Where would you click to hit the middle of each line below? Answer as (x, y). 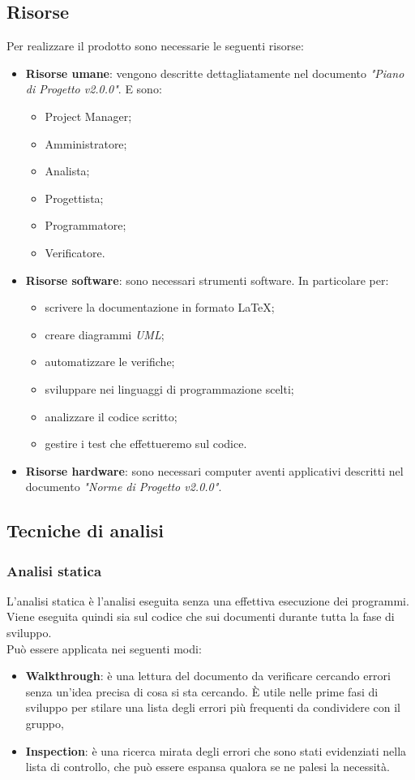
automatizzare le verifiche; (110, 362)
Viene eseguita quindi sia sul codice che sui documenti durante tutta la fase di (201, 616)
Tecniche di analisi (85, 530)
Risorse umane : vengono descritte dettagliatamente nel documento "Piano (215, 73)
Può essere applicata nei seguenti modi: (104, 648)
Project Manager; (88, 116)
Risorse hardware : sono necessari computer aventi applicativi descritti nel (214, 470)
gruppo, (45, 724)
